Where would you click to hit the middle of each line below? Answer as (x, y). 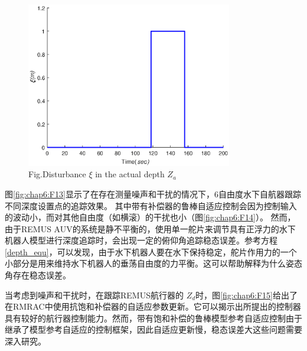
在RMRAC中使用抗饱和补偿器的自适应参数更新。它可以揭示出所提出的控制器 (153, 306)
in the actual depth (130, 174)
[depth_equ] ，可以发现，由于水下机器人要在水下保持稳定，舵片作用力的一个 (151, 251)
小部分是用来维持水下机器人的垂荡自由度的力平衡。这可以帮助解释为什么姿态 (153, 263)
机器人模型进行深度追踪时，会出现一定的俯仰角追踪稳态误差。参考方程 (141, 240)
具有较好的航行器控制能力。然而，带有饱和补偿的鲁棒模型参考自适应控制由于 (153, 318)
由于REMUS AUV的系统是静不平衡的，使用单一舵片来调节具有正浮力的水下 (150, 228)
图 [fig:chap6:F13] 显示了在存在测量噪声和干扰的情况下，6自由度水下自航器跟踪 (153, 194)
